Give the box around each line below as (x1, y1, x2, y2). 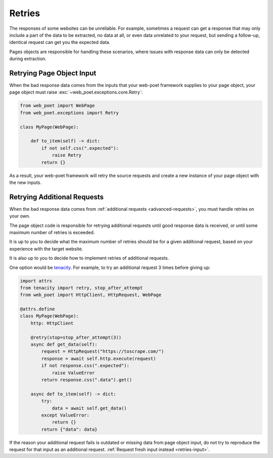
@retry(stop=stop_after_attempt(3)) (30, 334, 121, 340)
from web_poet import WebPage (20, 103, 95, 109)
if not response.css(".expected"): (41, 363, 130, 369)
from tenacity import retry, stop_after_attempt (20, 285, 143, 291)
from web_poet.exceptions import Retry (20, 110, 119, 116)
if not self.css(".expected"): (41, 145, 119, 151)
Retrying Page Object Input (9, 69, 97, 77)
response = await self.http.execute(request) (41, 355, 156, 361)
